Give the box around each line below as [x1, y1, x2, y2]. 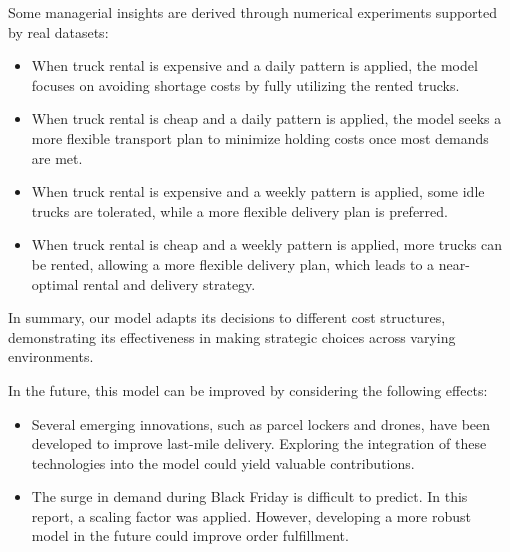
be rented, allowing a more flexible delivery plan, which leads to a [31, 253, 435, 274]
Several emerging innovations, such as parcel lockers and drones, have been [31, 413, 491, 434]
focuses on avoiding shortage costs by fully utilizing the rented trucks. [31, 74, 460, 95]
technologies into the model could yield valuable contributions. [31, 452, 415, 473]
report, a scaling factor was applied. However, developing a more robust [31, 505, 471, 526]
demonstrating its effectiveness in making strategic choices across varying [8, 326, 456, 347]
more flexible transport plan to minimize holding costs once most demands [31, 127, 489, 148]
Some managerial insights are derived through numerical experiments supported [8, 2, 498, 22]
